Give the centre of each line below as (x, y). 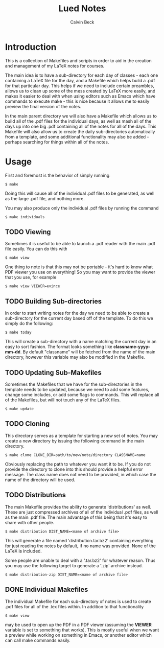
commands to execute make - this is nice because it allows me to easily (77, 101)
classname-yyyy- (132, 347)
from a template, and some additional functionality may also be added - (77, 137)
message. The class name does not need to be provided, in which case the (81, 474)
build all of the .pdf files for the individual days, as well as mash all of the (78, 121)
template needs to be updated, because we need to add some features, (77, 390)
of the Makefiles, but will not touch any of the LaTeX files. (63, 400)
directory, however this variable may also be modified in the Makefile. (75, 357)
